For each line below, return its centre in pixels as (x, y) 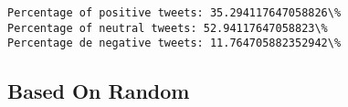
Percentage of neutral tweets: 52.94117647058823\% (168, 28)
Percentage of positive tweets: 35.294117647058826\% (174, 13)
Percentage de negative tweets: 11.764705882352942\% (174, 43)
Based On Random (99, 91)
